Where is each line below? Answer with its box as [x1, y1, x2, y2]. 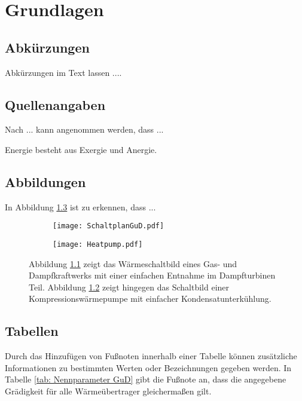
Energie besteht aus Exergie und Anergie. [5, 143, 157, 155]
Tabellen [5, 322, 59, 340]
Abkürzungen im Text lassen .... [5, 66, 122, 78]
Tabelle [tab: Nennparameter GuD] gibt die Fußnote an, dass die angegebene [5, 373, 286, 385]
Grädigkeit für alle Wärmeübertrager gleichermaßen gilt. [5, 385, 212, 397]
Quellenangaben [5, 95, 106, 114]
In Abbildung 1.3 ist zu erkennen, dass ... [5, 200, 156, 213]
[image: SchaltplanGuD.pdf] [53, 222, 164, 231]
